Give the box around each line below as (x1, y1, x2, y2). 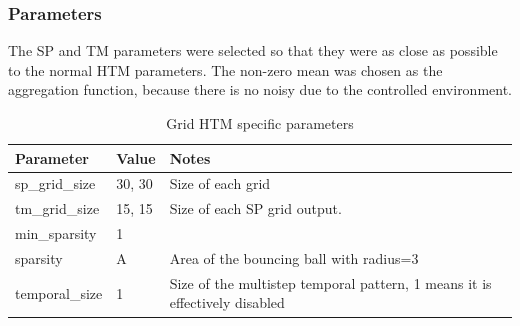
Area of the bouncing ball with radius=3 (169, 247, 419, 268)
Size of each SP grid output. (169, 198, 342, 219)
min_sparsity (15, 223, 97, 244)
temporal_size (15, 282, 103, 303)
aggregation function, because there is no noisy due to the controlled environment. (8, 79, 513, 100)
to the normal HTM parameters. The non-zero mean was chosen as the (8, 59, 443, 80)
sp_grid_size (15, 173, 96, 194)
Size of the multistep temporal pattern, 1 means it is (169, 272, 492, 293)
